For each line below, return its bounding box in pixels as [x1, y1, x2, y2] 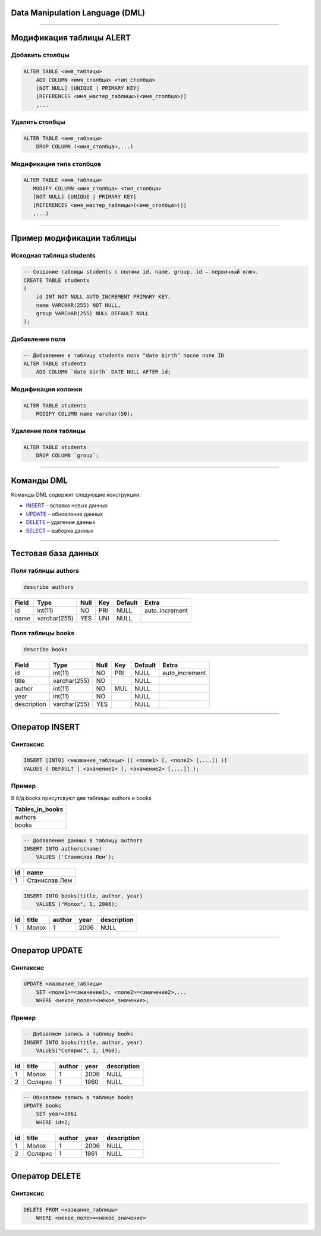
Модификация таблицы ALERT [11, 33, 131, 43]
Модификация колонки [11, 385, 83, 393]
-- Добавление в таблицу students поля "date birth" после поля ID [23, 352, 225, 359]
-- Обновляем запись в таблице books [23, 1094, 134, 1100]
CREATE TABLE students [23, 277, 90, 284]
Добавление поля [11, 335, 66, 343]
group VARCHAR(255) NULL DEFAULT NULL [36, 310, 149, 317]
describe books [23, 646, 68, 653]
